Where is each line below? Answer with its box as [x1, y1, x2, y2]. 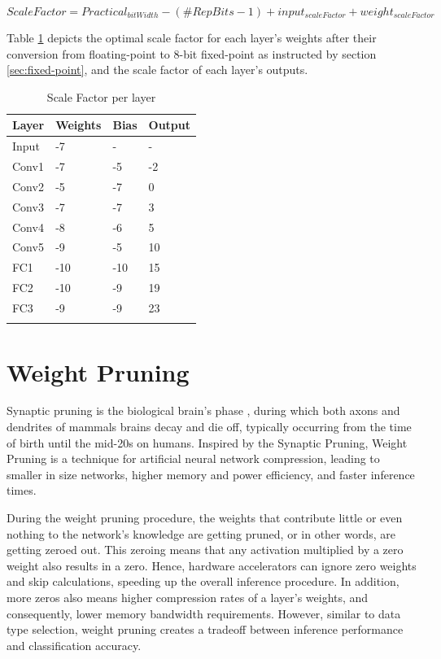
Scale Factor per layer [46, 88, 156, 105]
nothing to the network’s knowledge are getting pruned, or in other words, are [7, 525, 396, 542]
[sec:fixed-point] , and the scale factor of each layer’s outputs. [7, 61, 308, 78]
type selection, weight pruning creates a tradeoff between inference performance [7, 621, 404, 638]
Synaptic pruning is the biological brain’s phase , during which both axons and [7, 402, 400, 419]
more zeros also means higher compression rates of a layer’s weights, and [7, 588, 369, 605]
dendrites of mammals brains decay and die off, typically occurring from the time [7, 418, 412, 435]
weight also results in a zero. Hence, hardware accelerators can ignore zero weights [7, 556, 417, 574]
